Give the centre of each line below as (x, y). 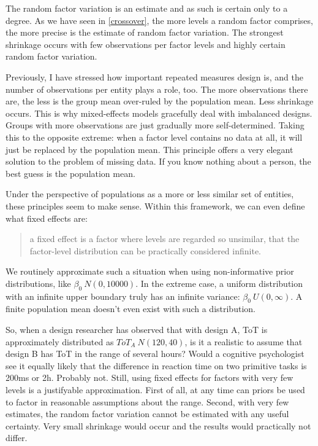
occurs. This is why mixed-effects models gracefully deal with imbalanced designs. (159, 113)
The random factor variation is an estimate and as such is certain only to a (147, 8)
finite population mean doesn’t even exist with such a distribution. (131, 309)
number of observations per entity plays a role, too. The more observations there (157, 89)
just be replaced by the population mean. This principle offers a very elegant (150, 149)
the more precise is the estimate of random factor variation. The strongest (145, 32)
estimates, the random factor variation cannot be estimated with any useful (147, 414)
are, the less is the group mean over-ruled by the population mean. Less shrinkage (160, 101)
